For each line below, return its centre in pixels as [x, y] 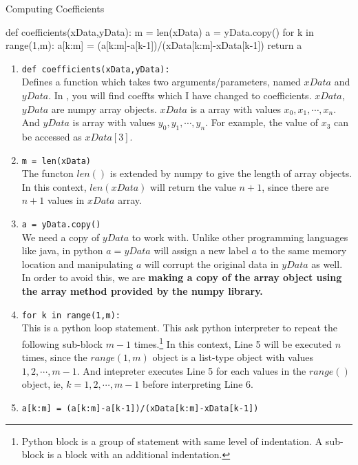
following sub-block [62, 343]
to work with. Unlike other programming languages [240, 237]
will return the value [193, 186]
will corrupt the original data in [211, 263]
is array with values [114, 122]
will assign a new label [201, 250]
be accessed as [52, 137]
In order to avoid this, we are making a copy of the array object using [182, 277]
